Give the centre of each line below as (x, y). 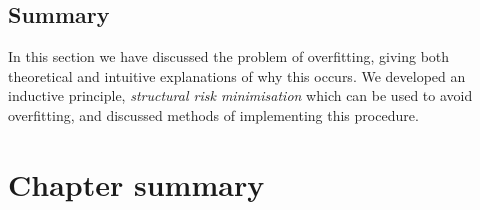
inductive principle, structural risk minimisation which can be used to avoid (240, 95)
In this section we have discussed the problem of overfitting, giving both (229, 56)
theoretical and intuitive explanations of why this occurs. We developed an (237, 75)
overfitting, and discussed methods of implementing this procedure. (213, 114)
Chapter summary (136, 183)
